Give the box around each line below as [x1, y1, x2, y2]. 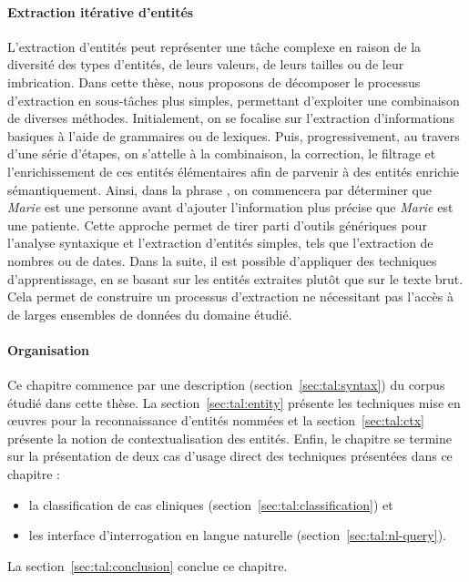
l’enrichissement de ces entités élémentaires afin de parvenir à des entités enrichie [7, 161, 460, 180]
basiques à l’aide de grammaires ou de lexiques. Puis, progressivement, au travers [7, 126, 460, 145]
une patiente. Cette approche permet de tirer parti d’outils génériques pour [7, 215, 427, 234]
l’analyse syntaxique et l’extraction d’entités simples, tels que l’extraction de [7, 233, 433, 252]
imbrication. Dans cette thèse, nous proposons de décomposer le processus [7, 72, 421, 91]
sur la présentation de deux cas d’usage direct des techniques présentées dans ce [7, 446, 453, 465]
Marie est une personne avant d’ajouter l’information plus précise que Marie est [7, 198, 454, 217]
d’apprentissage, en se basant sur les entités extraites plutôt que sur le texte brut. [7, 269, 464, 288]
